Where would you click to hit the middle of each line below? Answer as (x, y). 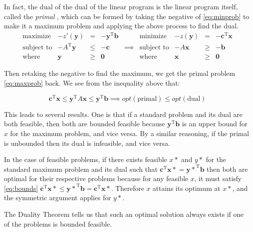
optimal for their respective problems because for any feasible (96, 178)
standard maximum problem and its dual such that (81, 169)
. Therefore (127, 188)
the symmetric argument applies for (58, 197)
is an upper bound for (215, 124)
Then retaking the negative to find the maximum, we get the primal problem (120, 73)
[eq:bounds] (21, 188)
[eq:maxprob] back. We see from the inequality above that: (92, 83)
